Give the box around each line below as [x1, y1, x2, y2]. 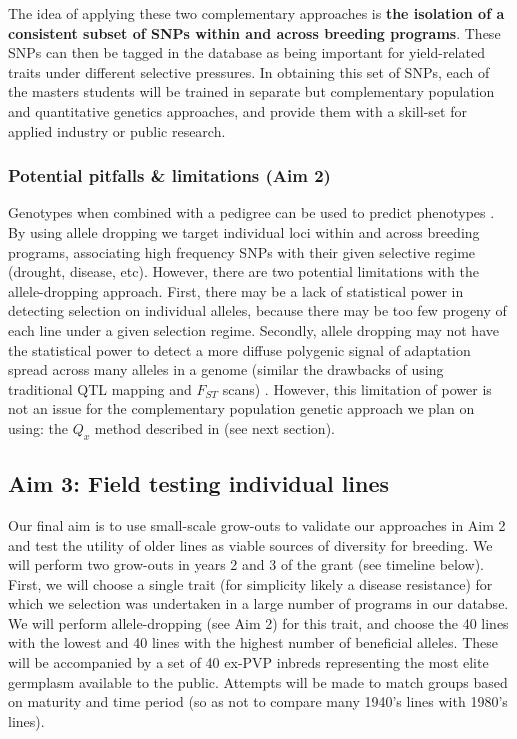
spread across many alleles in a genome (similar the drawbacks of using [8, 359, 444, 380]
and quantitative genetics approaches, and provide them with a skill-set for [8, 100, 467, 121]
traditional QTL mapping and [8, 378, 192, 399]
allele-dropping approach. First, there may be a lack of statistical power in [8, 280, 464, 301]
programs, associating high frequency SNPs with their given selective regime [8, 241, 476, 262]
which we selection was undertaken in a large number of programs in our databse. [8, 593, 509, 614]
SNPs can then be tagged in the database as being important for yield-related [8, 42, 485, 63]
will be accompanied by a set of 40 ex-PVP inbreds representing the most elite [8, 652, 489, 673]
